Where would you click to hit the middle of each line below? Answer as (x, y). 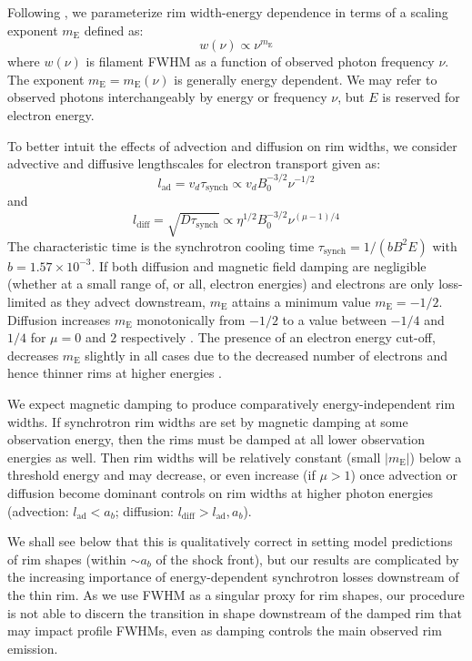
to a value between (334, 319)
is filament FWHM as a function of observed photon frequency (260, 61)
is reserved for (421, 97)
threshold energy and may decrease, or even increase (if (161, 475)
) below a (436, 457)
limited (27, 301)
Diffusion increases (59, 319)
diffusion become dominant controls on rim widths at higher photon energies (220, 492)
